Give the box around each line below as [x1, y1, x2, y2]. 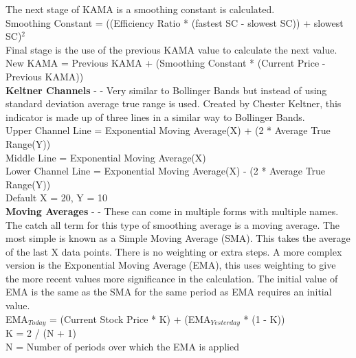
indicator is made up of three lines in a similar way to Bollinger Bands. [5, 109, 305, 124]
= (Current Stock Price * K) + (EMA [49, 311, 211, 326]
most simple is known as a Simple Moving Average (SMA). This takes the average [5, 231, 351, 245]
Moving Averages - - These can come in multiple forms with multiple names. [5, 203, 339, 218]
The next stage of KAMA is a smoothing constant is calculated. [5, 2, 275, 16]
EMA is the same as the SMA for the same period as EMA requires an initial [5, 284, 332, 299]
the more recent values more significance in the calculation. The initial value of [5, 271, 338, 285]
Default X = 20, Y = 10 [5, 190, 107, 205]
